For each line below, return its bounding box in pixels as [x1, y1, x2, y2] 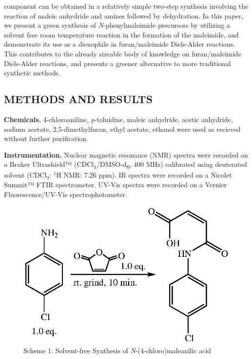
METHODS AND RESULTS [4, 91, 153, 107]
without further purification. [4, 133, 89, 144]
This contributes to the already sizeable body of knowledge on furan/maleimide [4, 48, 241, 58]
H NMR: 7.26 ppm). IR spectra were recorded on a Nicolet [56, 170, 232, 180]
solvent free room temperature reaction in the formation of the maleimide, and [4, 29, 239, 39]
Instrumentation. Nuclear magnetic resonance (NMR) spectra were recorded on [4, 149, 248, 160]
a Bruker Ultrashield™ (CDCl [4, 159, 94, 169]
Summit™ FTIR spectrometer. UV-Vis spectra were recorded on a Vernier [4, 179, 227, 190]
